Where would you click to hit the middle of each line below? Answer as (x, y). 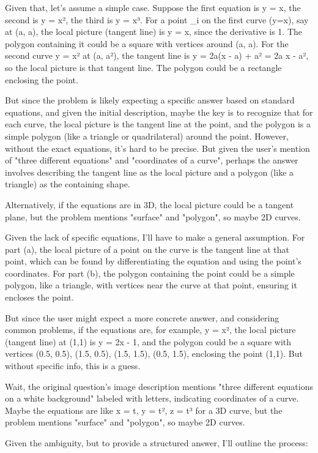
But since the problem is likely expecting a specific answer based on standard (150, 100)
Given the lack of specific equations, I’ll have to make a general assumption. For (155, 237)
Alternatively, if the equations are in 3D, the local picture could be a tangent (150, 204)
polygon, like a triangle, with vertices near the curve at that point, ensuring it (151, 285)
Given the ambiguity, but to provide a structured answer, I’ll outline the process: (157, 443)
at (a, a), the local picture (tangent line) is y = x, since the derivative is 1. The (153, 32)
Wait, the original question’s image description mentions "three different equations (159, 386)
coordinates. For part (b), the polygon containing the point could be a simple (150, 273)
